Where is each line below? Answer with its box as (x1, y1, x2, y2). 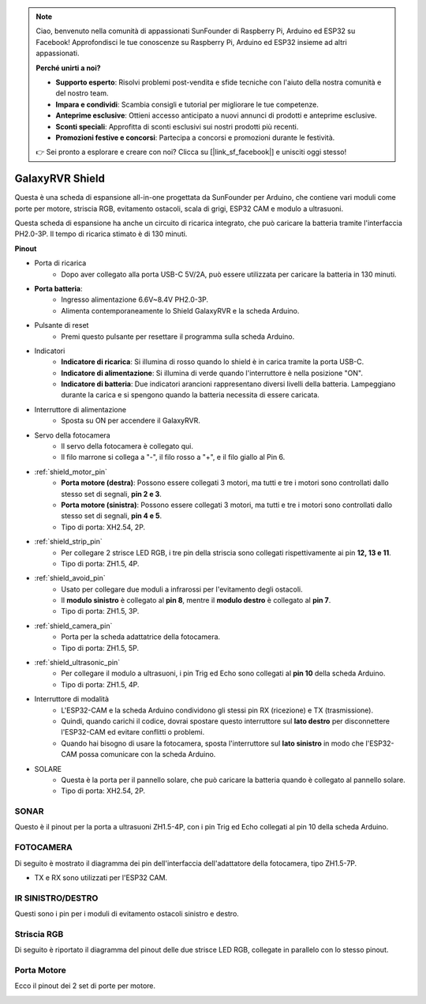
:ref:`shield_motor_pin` (34, 467, 108, 476)
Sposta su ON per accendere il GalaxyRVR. (61, 416, 201, 426)
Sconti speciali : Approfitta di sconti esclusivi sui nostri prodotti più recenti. (55, 122, 299, 131)
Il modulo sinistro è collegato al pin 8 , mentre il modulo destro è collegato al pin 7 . (61, 596, 331, 605)
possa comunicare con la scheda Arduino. (79, 750, 216, 759)
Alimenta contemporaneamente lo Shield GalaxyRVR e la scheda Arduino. (61, 306, 300, 315)
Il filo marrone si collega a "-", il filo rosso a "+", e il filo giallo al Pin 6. (61, 453, 286, 462)
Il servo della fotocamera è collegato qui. (61, 442, 193, 451)
